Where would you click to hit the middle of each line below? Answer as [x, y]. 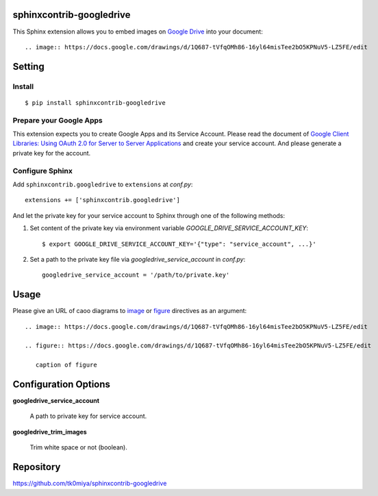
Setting [28, 66]
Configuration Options [62, 384]
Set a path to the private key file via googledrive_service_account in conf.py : [138, 259]
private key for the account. [52, 153]
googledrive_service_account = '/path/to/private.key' [136, 275]
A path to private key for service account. [88, 416]
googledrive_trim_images [50, 432]
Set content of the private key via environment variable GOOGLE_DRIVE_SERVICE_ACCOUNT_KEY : [169, 228]
